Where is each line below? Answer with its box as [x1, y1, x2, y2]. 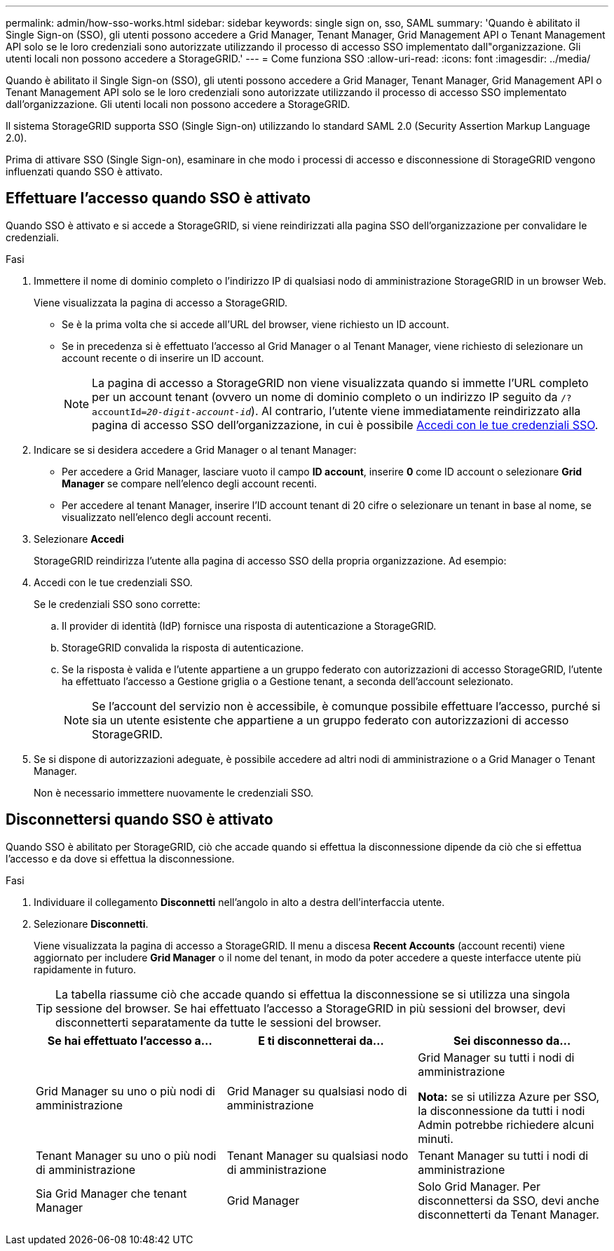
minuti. [418, 1131, 453, 1146]
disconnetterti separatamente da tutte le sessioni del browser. [55, 1015, 381, 1029]
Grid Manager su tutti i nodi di [418, 1050, 575, 1064]
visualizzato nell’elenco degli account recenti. [62, 510, 271, 523]
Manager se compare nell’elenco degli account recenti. [62, 477, 317, 489]
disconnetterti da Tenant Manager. [418, 1207, 599, 1222]
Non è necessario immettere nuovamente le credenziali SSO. [34, 786, 314, 799]
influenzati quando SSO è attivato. [6, 165, 163, 177]
